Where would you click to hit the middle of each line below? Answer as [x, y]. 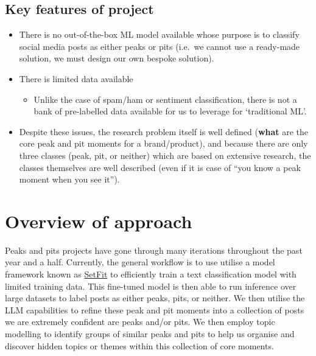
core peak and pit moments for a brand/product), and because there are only [163, 143]
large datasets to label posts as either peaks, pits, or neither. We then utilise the [155, 298]
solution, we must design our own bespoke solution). [117, 58]
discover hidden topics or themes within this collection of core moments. [139, 345]
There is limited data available [76, 78]
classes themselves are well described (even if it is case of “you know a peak [160, 167]
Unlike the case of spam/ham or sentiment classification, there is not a [165, 99]
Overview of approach [99, 221]
